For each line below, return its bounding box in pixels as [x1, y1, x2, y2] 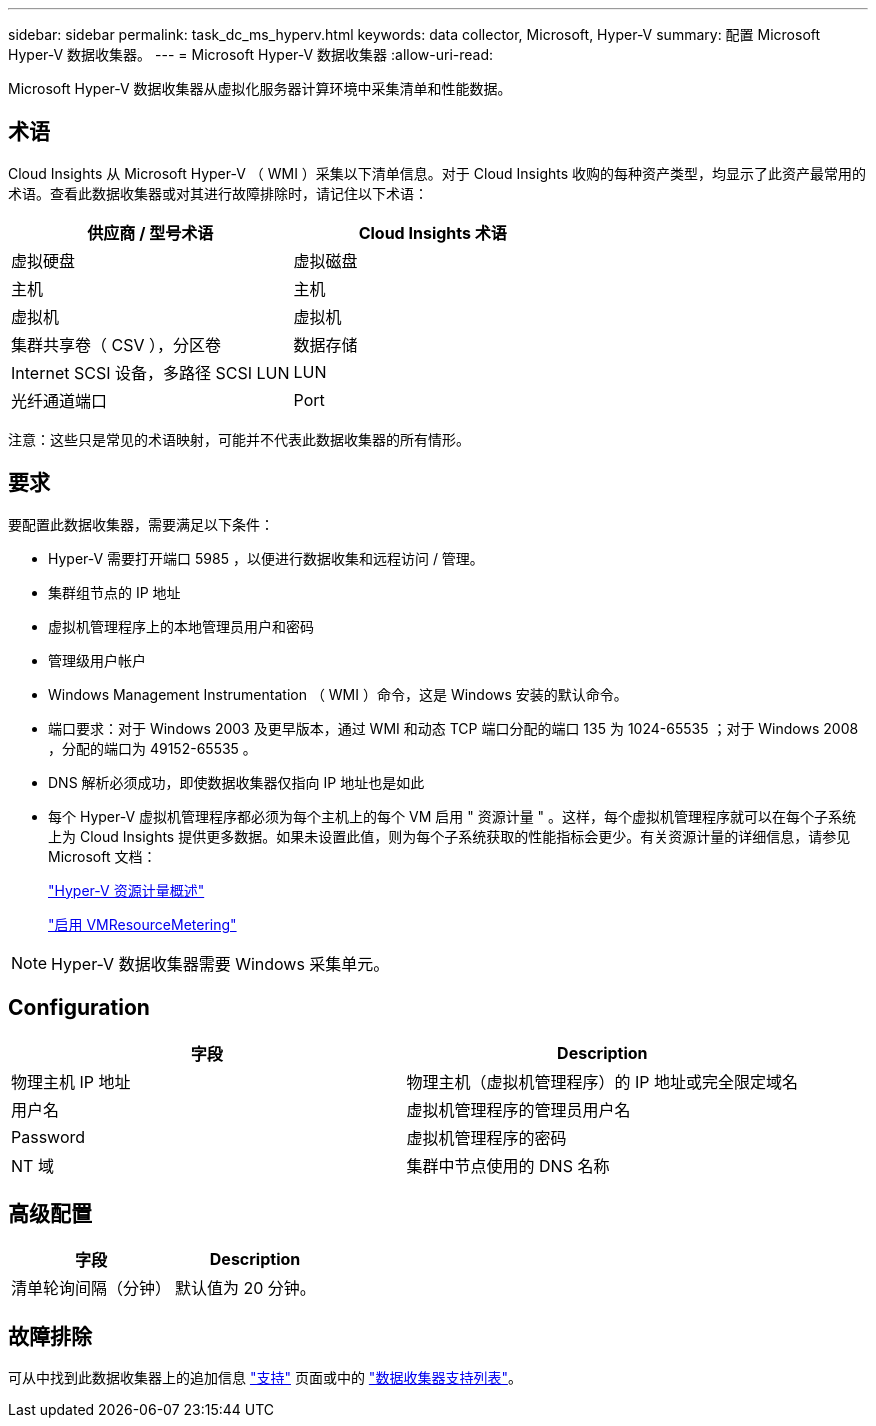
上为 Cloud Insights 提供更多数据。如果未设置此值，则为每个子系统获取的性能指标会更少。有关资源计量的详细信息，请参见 [48, 827, 851, 845]
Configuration [8, 995, 150, 1021]
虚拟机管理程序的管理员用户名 [406, 1099, 631, 1120]
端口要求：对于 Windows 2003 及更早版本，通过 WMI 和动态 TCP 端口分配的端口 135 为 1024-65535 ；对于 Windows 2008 [48, 719, 859, 737]
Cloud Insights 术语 [358, 222, 507, 243]
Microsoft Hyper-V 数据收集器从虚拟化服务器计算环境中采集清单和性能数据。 [8, 80, 512, 97]
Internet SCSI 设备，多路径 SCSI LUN [11, 362, 290, 383]
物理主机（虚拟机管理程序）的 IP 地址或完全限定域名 [406, 1071, 799, 1092]
